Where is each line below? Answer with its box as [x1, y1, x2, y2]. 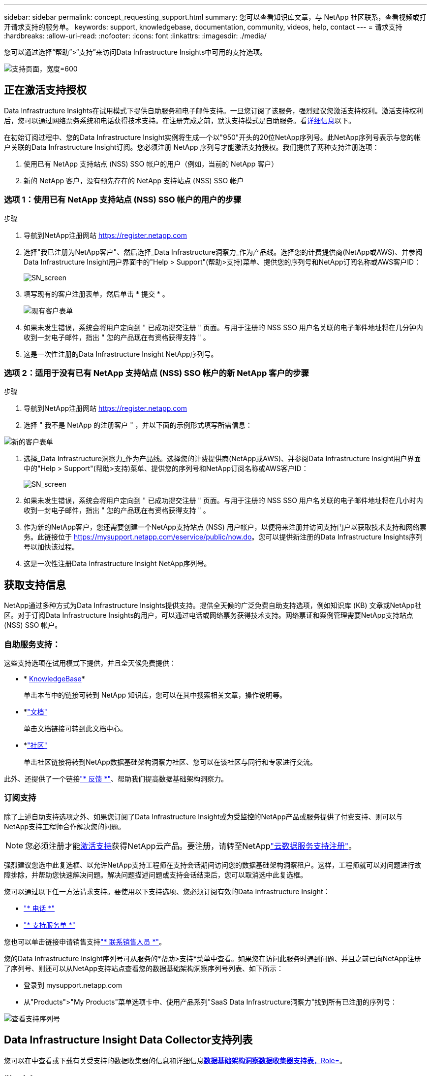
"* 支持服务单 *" [24, 920, 75, 929]
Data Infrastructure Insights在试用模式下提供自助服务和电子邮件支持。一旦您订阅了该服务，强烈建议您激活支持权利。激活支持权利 [4, 106, 423, 115]
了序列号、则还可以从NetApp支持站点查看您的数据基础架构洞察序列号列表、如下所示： [4, 964, 284, 973]
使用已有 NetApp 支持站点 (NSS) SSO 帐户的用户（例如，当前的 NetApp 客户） [24, 159, 278, 168]
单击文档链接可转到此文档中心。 [24, 724, 127, 733]
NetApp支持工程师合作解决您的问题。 [4, 822, 125, 831]
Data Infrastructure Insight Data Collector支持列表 [4, 1034, 253, 1046]
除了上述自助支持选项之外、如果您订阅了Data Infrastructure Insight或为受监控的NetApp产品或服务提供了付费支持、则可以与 [4, 812, 403, 821]
